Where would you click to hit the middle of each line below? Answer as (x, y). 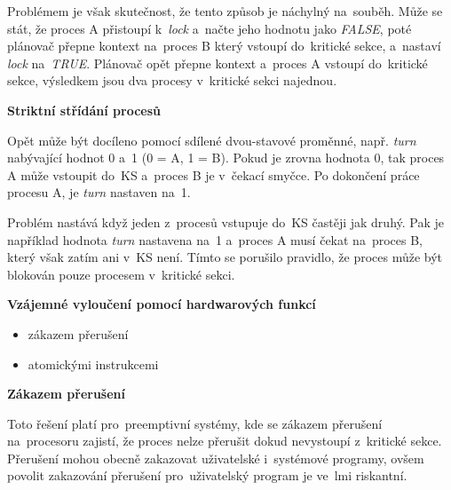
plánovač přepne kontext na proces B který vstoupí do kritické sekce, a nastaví (224, 46)
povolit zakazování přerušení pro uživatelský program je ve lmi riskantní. (207, 475)
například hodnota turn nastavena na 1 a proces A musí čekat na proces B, (215, 239)
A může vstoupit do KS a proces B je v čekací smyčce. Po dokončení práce (214, 174)
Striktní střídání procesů (84, 110)
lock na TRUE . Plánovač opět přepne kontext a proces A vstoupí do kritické (218, 63)
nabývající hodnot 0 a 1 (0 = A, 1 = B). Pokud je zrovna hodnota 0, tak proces (226, 158)
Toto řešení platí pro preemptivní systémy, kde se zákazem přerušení (195, 423)
